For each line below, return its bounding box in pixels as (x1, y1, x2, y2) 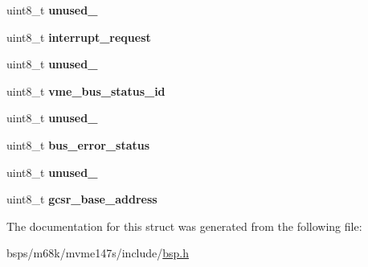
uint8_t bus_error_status (6, 136, 150, 153)
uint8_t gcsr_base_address (6, 191, 157, 207)
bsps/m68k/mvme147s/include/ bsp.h (6, 244, 190, 261)
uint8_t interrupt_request (6, 28, 151, 45)
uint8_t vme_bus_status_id (6, 82, 166, 99)
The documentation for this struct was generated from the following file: (6, 217, 362, 234)
